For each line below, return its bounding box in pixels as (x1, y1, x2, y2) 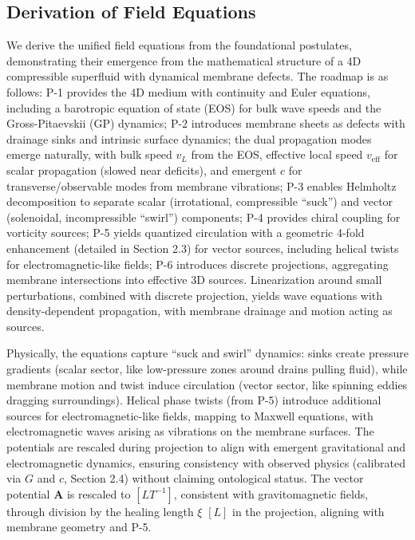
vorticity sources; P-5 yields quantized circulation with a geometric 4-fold (6, 224, 365, 241)
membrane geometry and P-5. (6, 518, 152, 535)
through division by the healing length (6, 503, 194, 519)
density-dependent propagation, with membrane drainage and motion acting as (6, 302, 393, 319)
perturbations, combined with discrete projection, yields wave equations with (6, 286, 383, 303)
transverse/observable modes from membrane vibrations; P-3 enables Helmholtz (6, 177, 397, 194)
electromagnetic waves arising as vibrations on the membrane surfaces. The (6, 423, 374, 439)
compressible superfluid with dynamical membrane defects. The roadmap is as (6, 68, 389, 85)
